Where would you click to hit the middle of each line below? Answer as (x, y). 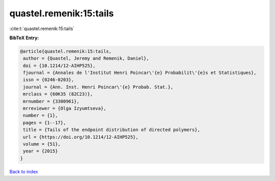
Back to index (24, 171)
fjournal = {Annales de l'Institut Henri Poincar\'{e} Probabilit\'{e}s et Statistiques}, (140, 73)
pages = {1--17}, (45, 123)
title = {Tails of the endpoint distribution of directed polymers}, (112, 130)
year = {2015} (40, 151)
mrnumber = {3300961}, (51, 101)
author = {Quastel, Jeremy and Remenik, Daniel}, (86, 58)
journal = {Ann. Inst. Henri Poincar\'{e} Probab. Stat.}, (98, 87)
